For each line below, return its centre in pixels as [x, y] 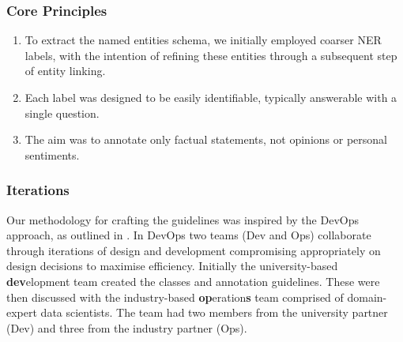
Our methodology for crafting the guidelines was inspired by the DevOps [183, 219]
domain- [367, 297]
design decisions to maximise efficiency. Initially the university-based [172, 266]
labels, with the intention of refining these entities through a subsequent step [211, 55]
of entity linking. [65, 71]
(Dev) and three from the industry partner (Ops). [127, 327]
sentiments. [52, 154]
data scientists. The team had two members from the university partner [214, 312]
